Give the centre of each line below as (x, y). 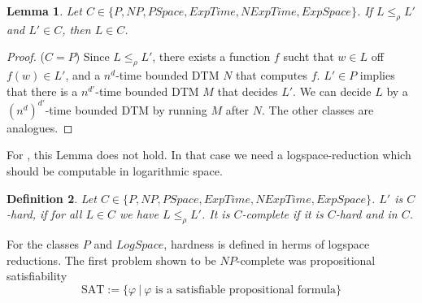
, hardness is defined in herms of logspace (267, 244)
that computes (272, 75)
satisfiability (37, 276)
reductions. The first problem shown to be (111, 260)
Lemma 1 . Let (44, 11)
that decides (248, 91)
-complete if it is (283, 214)
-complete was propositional (306, 260)
